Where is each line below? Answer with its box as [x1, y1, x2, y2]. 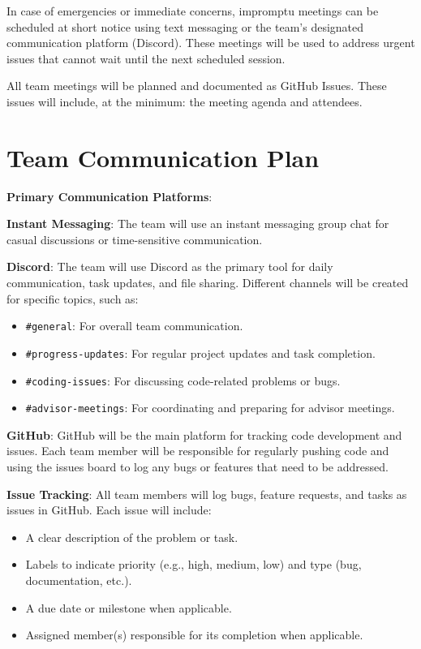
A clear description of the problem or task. [25, 528, 238, 545]
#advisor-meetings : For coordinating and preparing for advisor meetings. [25, 399, 395, 416]
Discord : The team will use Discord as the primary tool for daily [6, 258, 333, 275]
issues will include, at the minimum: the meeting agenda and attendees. [6, 92, 363, 110]
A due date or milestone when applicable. [25, 599, 232, 616]
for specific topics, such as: [6, 290, 139, 307]
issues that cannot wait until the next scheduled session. [6, 49, 286, 67]
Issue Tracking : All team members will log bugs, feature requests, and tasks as [6, 485, 407, 502]
